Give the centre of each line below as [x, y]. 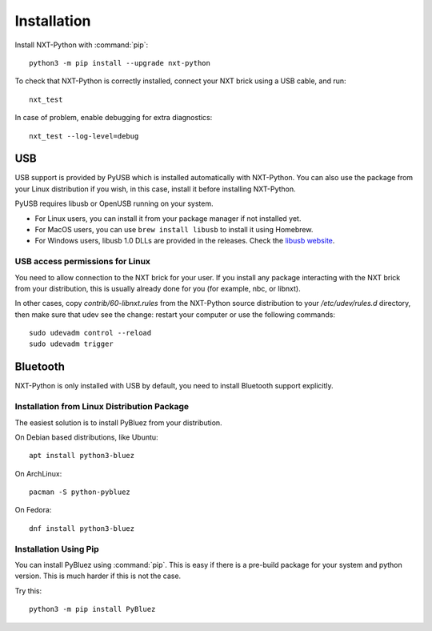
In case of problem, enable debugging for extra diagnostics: [114, 118]
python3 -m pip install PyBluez [92, 609]
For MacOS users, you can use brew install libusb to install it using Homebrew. [174, 229]
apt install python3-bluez [82, 456]
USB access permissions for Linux [83, 262]
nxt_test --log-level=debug [84, 136]
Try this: [28, 591]
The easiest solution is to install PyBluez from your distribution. [119, 422]
